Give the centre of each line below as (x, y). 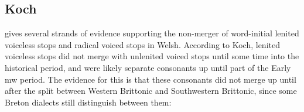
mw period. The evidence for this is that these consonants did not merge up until (151, 79)
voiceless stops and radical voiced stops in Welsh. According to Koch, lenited (142, 44)
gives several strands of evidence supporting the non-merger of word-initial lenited (152, 33)
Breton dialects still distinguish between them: (88, 102)
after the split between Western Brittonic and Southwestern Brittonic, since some (151, 91)
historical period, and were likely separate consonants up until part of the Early (148, 67)
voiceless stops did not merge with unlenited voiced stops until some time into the (152, 56)
